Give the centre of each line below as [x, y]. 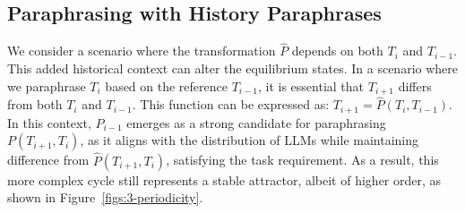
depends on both [337, 51]
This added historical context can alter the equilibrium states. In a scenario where [233, 68]
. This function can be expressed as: [231, 104]
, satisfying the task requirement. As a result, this [302, 160]
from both [35, 104]
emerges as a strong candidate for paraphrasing [256, 122]
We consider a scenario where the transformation [142, 51]
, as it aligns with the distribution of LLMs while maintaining [249, 140]
